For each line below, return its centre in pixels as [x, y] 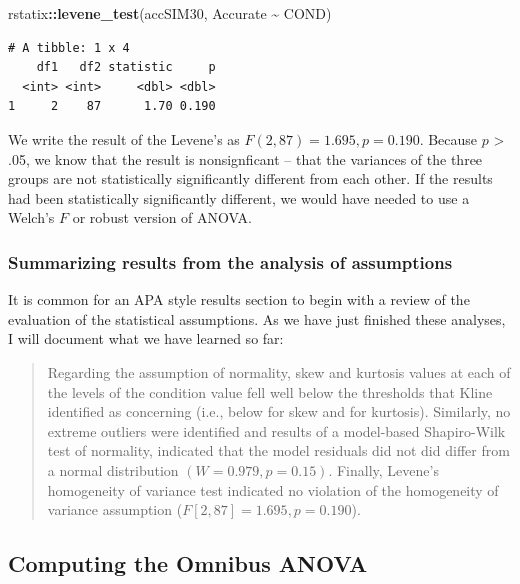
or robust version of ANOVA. [162, 217]
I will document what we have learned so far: [146, 338]
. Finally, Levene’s [383, 469]
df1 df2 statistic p [126, 67]
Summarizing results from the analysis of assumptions [230, 261]
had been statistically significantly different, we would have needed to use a [239, 197]
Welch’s [31, 217]
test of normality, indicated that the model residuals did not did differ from [278, 450]
